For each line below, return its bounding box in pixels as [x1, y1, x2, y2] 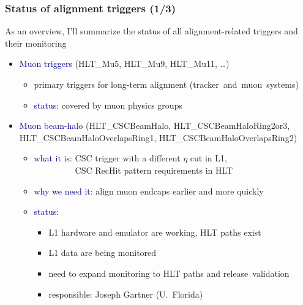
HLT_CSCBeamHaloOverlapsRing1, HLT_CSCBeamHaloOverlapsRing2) [19, 131, 297, 144]
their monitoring [5, 36, 67, 49]
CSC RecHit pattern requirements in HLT [75, 163, 233, 176]
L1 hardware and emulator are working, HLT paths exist [48, 225, 261, 238]
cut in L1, [190, 152, 227, 164]
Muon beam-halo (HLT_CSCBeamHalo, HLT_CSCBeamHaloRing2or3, [19, 119, 290, 132]
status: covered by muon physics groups [34, 98, 182, 111]
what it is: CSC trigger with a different [34, 152, 181, 164]
